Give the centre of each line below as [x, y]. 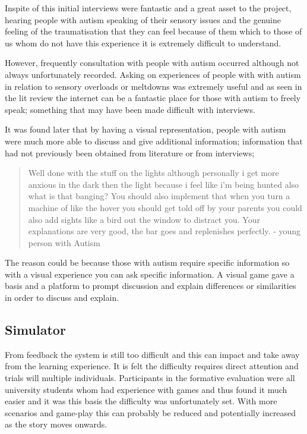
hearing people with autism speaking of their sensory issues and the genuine [143, 19]
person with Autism [64, 242]
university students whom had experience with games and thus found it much [146, 389]
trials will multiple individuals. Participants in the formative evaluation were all [150, 378]
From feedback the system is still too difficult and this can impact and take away [152, 354]
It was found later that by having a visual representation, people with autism [145, 129]
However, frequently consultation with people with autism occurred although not [152, 63]
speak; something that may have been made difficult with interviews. [130, 109]
